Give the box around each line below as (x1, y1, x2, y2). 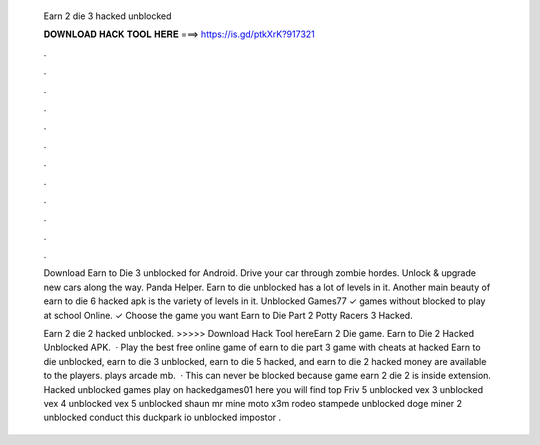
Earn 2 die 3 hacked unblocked (43, 10, 172, 22)
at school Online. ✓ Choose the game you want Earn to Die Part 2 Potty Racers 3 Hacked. (43, 309, 414, 321)
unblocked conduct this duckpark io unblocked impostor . (43, 411, 282, 424)
